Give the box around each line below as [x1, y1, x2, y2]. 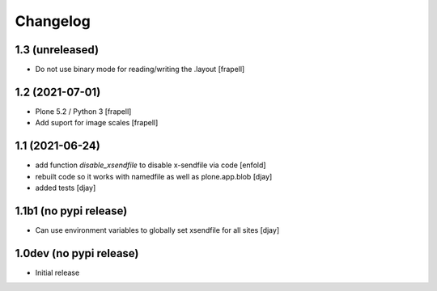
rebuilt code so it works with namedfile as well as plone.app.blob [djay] [35, 171, 273, 181]
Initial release [35, 268, 80, 277]
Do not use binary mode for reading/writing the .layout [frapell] [35, 65, 245, 74]
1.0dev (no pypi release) [15, 247, 139, 260]
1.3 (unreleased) [15, 43, 100, 57]
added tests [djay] [35, 183, 96, 193]
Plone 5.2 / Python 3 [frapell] [35, 106, 132, 116]
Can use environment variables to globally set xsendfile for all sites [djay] [35, 225, 279, 234]
